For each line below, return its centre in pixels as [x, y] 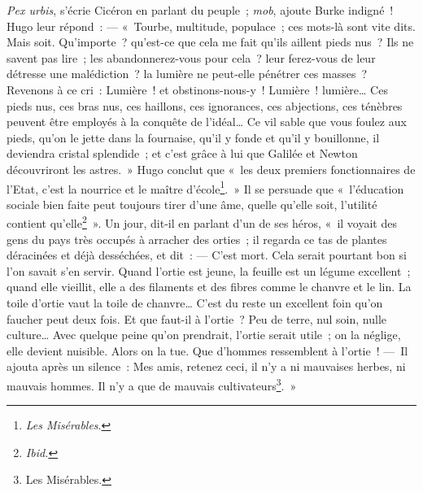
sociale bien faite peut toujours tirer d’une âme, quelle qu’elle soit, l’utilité [192, 204]
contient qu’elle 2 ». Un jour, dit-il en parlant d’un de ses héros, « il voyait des [202, 222]
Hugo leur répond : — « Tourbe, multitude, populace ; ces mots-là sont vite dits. [211, 26]
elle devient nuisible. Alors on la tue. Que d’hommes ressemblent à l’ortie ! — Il [207, 350]
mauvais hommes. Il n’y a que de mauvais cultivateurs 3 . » [152, 384]
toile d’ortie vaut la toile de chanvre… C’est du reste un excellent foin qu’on [195, 303]
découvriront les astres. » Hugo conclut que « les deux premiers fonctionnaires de [211, 169]
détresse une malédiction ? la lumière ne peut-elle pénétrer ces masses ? [187, 74]
